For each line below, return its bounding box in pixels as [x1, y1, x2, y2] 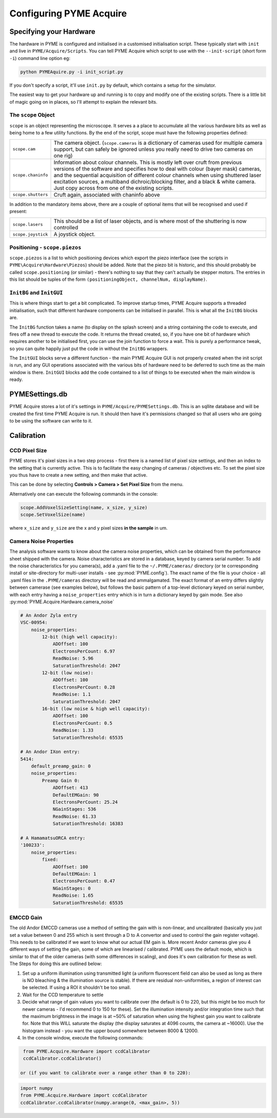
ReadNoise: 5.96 [52, 656, 94, 662]
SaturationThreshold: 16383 [52, 821, 123, 826]
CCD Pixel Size [9, 447, 47, 454]
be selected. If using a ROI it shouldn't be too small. [22, 985, 131, 991]
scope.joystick [12, 232, 48, 237]
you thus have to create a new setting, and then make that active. [9, 472, 148, 478]
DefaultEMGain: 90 [52, 792, 100, 798]
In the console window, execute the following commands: [22, 1035, 144, 1041]
